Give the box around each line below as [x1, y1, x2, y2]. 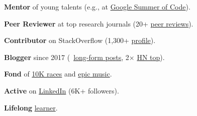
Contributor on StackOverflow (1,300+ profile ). [4, 35, 156, 45]
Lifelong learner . [4, 102, 58, 112]
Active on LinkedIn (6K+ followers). [4, 85, 119, 95]
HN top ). [137, 51, 165, 62]
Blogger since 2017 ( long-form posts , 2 [4, 51, 129, 62]
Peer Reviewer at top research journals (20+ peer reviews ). [4, 18, 193, 28]
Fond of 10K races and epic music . [4, 68, 112, 79]
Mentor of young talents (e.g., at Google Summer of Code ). [4, 1, 190, 11]
